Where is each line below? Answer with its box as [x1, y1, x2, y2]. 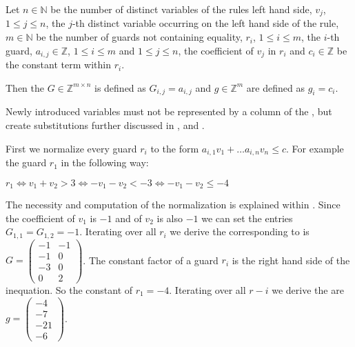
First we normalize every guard [6, 141, 137, 155]
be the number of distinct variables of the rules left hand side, [50, 2, 312, 16]
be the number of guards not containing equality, [36, 30, 243, 44]
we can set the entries [201, 210, 293, 225]
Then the [6, 80, 44, 95]
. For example [285, 141, 344, 155]
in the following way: [61, 155, 149, 170]
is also [156, 210, 183, 225]
